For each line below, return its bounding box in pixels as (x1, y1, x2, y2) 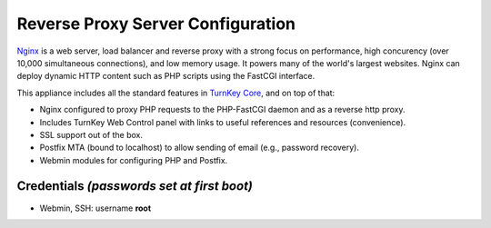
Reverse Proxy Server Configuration (16, 14, 296, 34)
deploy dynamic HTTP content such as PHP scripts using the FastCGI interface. (16, 71, 316, 82)
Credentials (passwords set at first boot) (16, 178, 254, 194)
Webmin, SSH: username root (39, 203, 152, 213)
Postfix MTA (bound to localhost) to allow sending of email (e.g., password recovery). (39, 142, 359, 154)
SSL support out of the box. (39, 129, 144, 140)
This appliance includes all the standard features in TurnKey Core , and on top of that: (16, 87, 336, 98)
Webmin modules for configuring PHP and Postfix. (39, 154, 228, 165)
